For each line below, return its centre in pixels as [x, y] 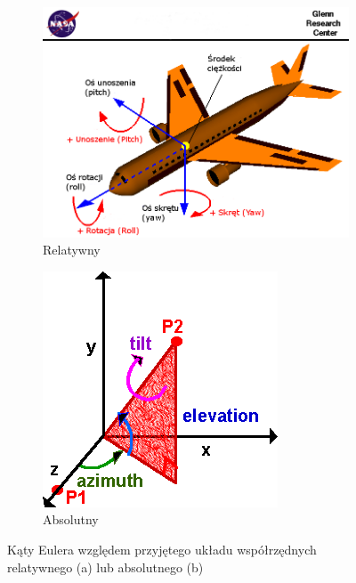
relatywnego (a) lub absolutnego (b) [105, 567]
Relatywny [72, 250]
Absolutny [71, 519]
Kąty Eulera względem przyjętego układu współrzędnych [162, 549]
